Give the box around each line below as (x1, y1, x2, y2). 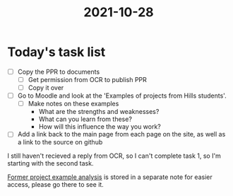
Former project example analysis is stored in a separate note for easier (7, 173, 213, 181)
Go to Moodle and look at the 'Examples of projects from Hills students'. (17, 91, 227, 100)
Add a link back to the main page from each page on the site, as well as (17, 130, 226, 139)
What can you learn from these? (38, 115, 133, 124)
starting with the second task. (7, 159, 94, 168)
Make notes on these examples (28, 100, 119, 108)
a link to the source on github (17, 138, 103, 146)
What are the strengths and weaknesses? (38, 108, 160, 116)
